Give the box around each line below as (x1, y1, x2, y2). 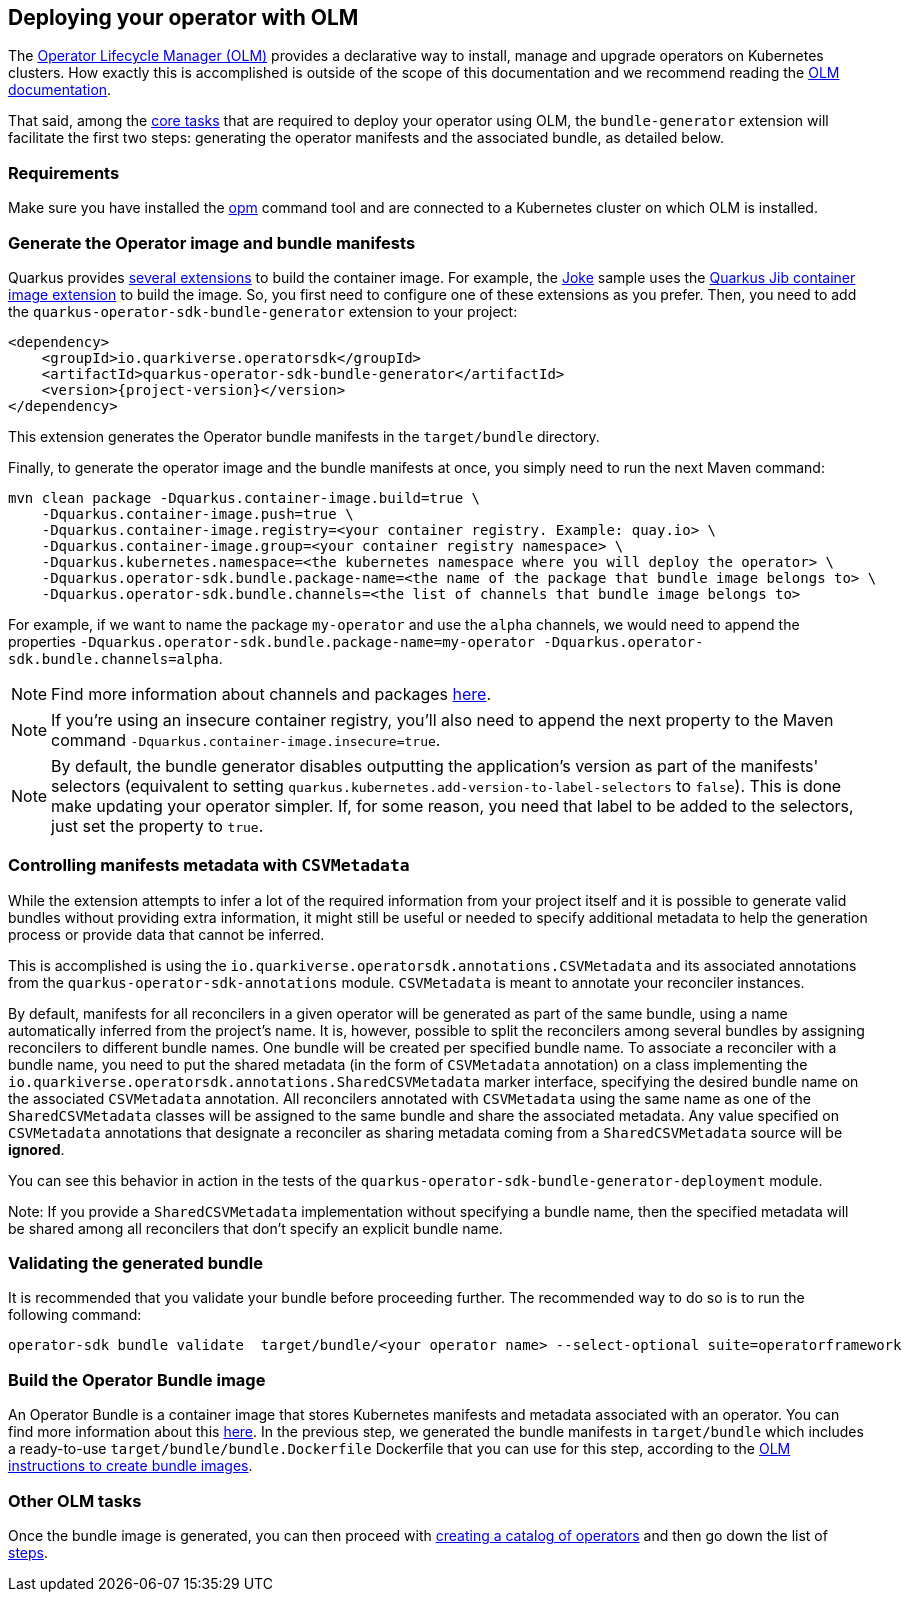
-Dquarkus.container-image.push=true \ (41, 505, 354, 522)
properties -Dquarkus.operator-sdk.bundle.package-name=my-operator (8, 632, 535, 650)
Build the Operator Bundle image (8, 1369, 266, 1390)
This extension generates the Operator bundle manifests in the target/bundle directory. (8, 427, 600, 445)
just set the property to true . (51, 815, 264, 836)
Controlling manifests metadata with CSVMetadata (8, 855, 410, 876)
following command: (8, 1306, 142, 1324)
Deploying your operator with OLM (8, 5, 359, 30)
